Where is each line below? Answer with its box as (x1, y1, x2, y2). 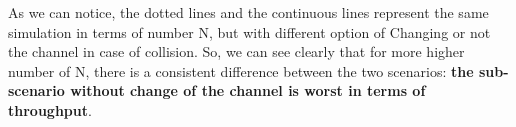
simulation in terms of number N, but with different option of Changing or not (8, 21, 491, 42)
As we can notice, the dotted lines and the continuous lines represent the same (8, 2, 489, 22)
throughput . (8, 99, 92, 120)
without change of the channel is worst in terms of (70, 80, 426, 101)
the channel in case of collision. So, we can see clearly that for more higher (8, 41, 465, 62)
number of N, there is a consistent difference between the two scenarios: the (8, 60, 474, 81)
